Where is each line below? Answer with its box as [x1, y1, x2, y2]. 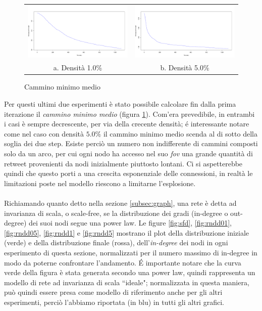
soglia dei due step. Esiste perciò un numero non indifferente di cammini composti [4, 138, 258, 149]
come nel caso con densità [4, 128, 84, 139]
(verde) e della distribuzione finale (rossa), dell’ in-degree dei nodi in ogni [4, 237, 228, 248]
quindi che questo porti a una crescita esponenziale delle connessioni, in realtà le [4, 168, 253, 179]
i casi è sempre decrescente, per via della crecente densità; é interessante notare [4, 118, 249, 129]
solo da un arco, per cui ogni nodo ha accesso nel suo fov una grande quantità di [4, 148, 253, 158]
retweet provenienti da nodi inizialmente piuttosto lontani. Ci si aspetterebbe [4, 158, 243, 168]
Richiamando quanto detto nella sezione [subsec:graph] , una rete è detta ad [4, 197, 237, 208]
